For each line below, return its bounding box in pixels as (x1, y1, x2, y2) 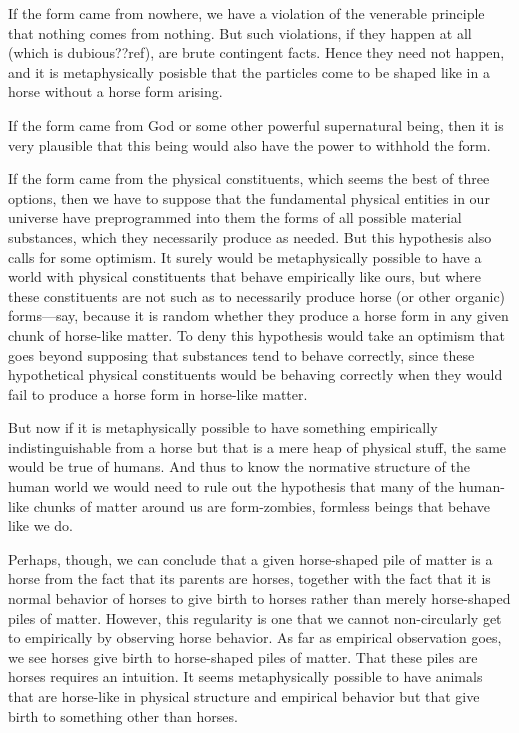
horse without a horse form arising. (8, 81, 223, 102)
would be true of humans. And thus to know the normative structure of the (8, 456, 471, 477)
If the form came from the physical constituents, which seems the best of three (8, 168, 490, 189)
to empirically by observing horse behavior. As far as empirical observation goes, (8, 627, 502, 648)
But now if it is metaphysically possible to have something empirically (8, 417, 438, 438)
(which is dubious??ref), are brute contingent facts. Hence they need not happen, (8, 42, 505, 63)
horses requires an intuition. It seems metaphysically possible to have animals (8, 666, 483, 687)
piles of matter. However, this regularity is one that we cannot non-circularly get (8, 607, 502, 628)
